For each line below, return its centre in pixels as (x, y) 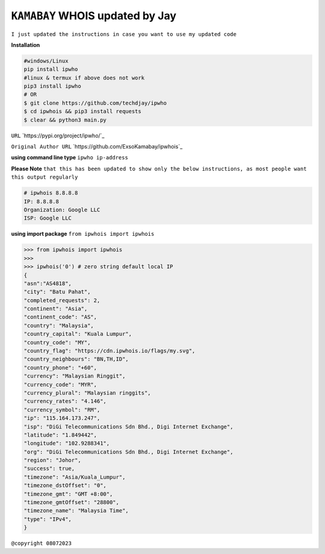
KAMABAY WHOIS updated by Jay (94, 16)
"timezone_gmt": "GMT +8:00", (68, 494)
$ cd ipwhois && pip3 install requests (82, 112)
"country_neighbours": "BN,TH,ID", (76, 359)
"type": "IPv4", (48, 519)
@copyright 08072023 (42, 543)
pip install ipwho (51, 69)
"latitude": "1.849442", (60, 435)
